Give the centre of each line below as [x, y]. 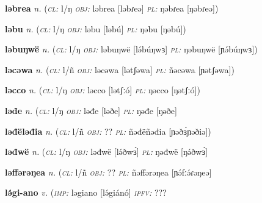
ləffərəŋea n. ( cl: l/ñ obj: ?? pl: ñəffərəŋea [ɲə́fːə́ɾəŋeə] [108, 172]
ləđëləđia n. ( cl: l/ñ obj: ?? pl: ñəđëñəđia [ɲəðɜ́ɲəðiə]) [108, 131]
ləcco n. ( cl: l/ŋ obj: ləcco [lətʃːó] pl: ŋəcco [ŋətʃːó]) [103, 90]
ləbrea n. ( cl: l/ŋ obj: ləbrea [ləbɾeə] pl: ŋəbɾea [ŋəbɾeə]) [112, 8]
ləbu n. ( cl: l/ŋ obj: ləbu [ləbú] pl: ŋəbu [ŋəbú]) [96, 28]
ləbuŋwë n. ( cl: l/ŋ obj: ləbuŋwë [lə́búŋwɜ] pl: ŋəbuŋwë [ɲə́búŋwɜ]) [131, 49]
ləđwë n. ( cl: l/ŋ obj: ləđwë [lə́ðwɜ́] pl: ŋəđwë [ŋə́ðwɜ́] [107, 151]
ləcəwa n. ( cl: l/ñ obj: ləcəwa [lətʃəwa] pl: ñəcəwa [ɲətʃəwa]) [120, 69]
